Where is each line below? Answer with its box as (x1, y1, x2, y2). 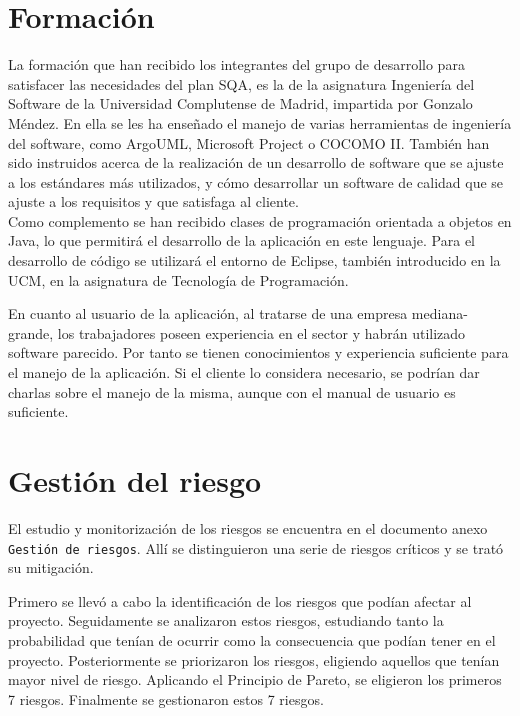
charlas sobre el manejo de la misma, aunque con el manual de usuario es (8, 381, 456, 402)
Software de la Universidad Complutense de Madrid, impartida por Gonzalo (8, 93, 473, 114)
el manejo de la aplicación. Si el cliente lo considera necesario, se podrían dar (8, 362, 480, 383)
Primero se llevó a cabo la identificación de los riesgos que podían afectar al (8, 590, 472, 611)
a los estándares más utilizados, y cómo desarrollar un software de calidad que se (8, 171, 504, 192)
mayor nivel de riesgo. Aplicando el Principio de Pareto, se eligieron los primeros (8, 669, 502, 690)
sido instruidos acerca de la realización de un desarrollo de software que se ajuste (8, 152, 504, 173)
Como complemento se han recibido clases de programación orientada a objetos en (8, 210, 512, 231)
